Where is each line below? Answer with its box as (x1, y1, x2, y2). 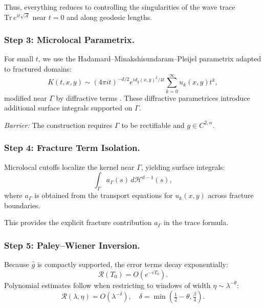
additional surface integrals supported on (4, 102, 132, 113)
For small (4, 53, 34, 64)
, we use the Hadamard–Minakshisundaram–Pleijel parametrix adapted (38, 53, 261, 64)
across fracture (208, 190, 254, 201)
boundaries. (4, 200, 40, 210)
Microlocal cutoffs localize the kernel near (4, 161, 135, 172)
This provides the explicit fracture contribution (4, 217, 152, 228)
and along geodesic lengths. (67, 11, 152, 22)
